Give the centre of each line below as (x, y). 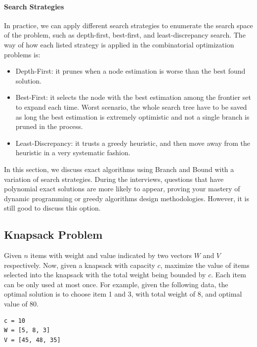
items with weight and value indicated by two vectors (111, 255)
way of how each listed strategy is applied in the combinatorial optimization (119, 44)
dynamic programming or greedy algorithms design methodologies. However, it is (127, 198)
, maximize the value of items (205, 265)
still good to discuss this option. (52, 208)
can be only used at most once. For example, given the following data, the (116, 284)
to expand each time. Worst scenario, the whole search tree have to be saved (131, 107)
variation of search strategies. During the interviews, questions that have (114, 179)
